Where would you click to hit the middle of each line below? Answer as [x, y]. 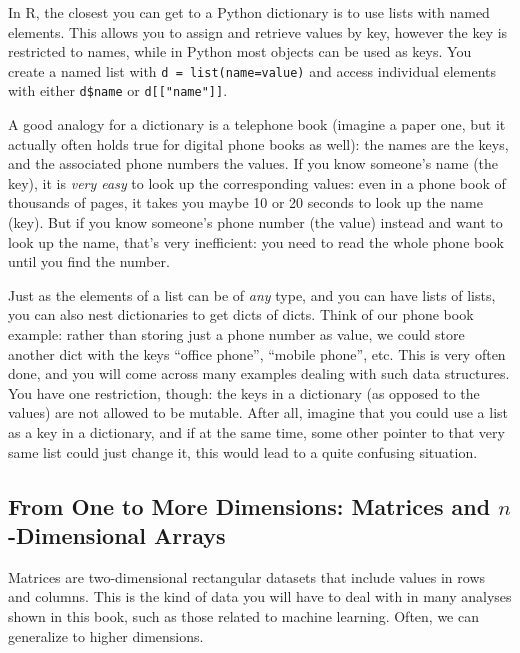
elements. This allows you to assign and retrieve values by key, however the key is [258, 31]
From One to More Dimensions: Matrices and [249, 505]
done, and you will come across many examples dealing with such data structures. [259, 373]
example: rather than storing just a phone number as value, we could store [236, 334]
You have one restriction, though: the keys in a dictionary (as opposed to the [244, 392]
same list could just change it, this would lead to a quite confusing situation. [243, 451]
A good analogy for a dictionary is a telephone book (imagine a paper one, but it [257, 124]
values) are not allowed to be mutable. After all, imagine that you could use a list [258, 412]
